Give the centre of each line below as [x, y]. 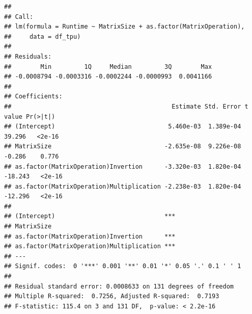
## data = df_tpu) [43, 36]
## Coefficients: [33, 97]
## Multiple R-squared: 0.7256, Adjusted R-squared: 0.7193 [112, 296]
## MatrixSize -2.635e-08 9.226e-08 [123, 147]
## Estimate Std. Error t [126, 106]
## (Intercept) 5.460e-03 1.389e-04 [123, 127]
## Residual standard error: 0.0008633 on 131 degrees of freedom [119, 286]
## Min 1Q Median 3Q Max [108, 67]
